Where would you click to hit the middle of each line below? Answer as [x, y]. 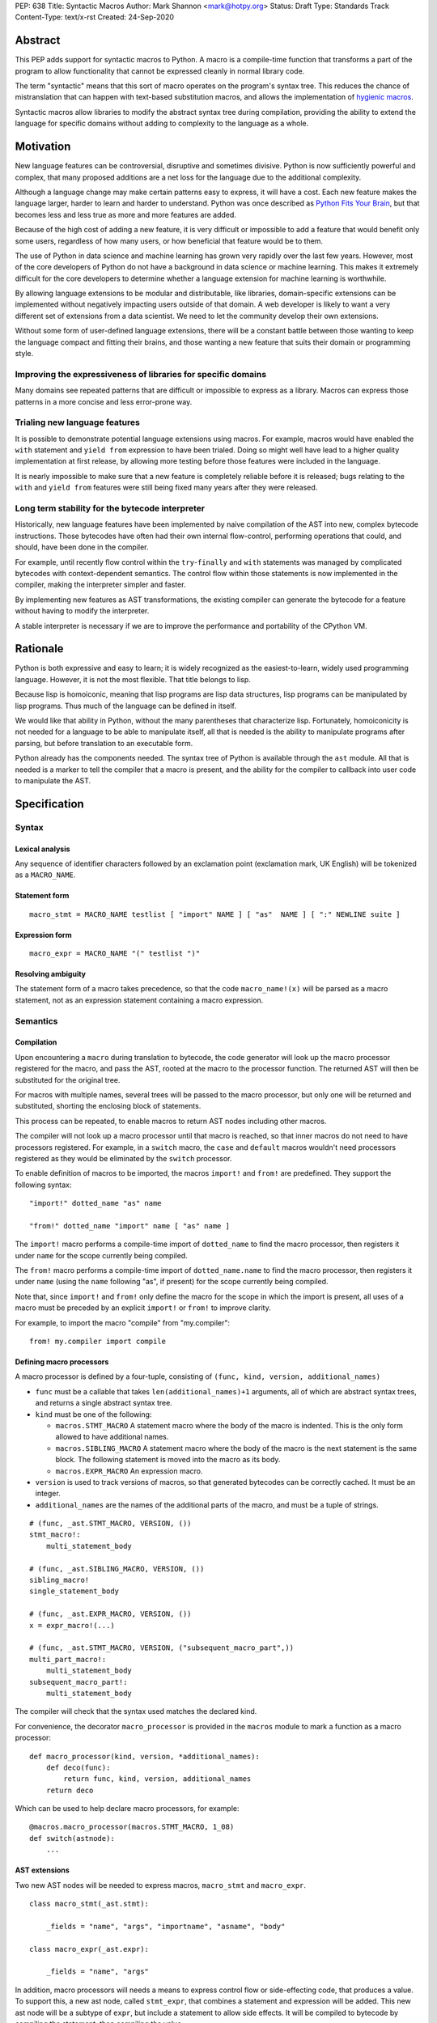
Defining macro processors [62, 1362]
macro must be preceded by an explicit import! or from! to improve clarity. [143, 1308]
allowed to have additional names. [112, 1437]
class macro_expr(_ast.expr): [89, 1949]
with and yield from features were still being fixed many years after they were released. [166, 488]
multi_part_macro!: [68, 1659]
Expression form [43, 935]
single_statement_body [74, 1591]
